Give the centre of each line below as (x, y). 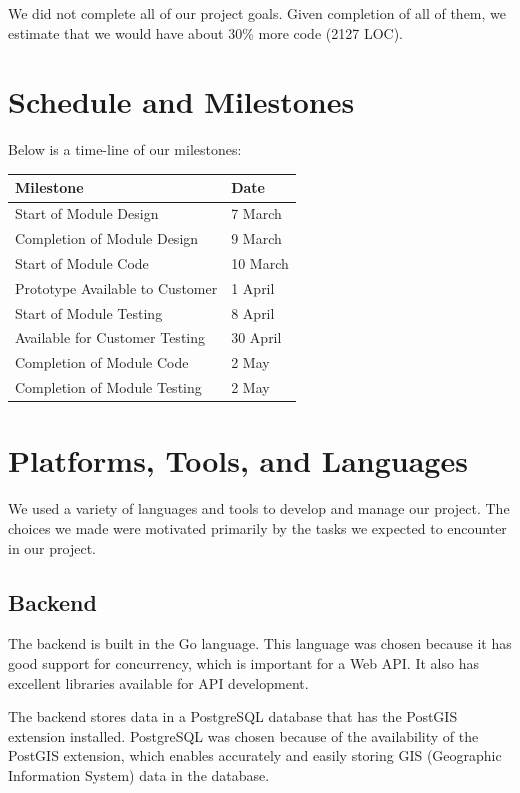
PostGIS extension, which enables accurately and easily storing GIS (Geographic (255, 755)
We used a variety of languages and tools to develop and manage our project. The (259, 508)
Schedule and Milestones (181, 101)
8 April (253, 312)
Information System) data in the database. (139, 774)
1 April (253, 287)
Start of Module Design (87, 213)
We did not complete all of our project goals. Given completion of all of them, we (257, 13)
